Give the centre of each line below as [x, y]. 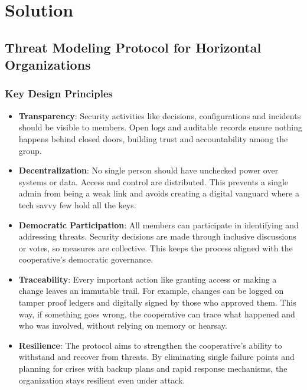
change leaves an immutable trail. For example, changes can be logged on [151, 291]
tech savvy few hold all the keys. [77, 204]
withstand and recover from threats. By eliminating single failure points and [156, 357]
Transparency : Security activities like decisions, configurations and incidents [160, 115]
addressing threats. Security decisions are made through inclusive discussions [157, 236]
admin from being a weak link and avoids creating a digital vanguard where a [159, 193]
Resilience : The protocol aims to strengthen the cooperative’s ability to [150, 345]
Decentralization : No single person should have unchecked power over [148, 170]
